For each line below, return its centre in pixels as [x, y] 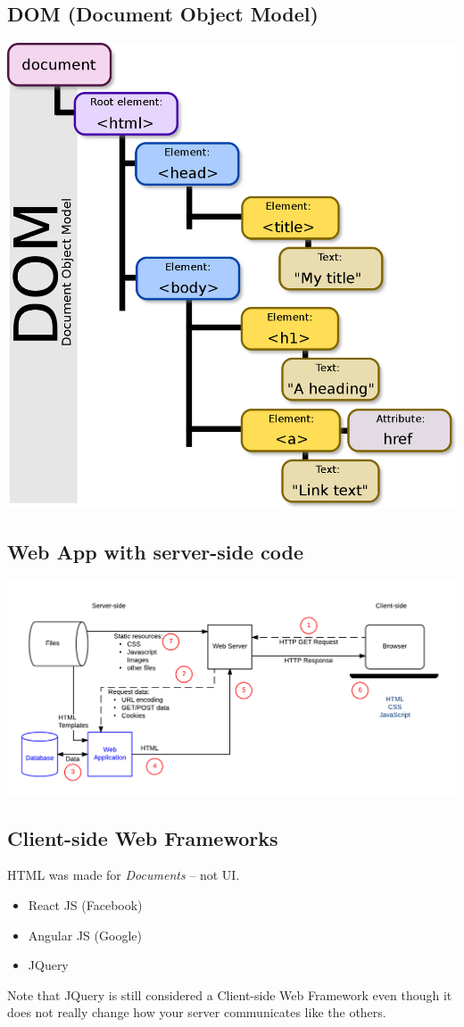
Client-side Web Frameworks [143, 837]
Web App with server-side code [156, 552]
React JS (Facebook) [85, 904]
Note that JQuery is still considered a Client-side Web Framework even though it [230, 994]
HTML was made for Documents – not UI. [124, 875]
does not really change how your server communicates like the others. [197, 1012]
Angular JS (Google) [85, 935]
